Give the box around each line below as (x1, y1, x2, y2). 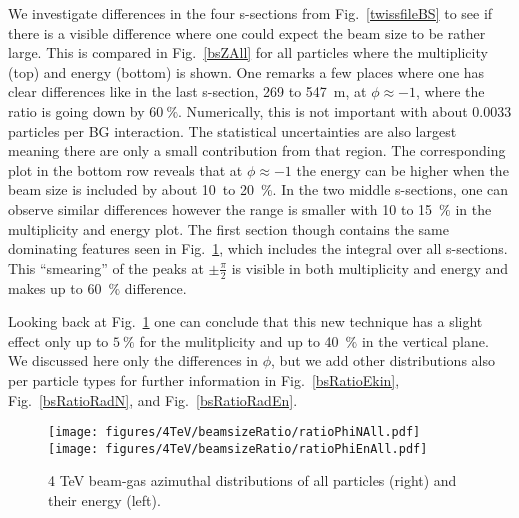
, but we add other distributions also (271, 350, 495, 371)
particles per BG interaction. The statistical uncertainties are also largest (8, 120, 457, 141)
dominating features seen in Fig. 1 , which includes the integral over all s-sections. (8, 238, 508, 259)
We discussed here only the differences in (8, 350, 259, 371)
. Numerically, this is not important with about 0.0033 (178, 100, 512, 121)
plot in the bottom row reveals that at (8, 159, 243, 180)
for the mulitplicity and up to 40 (139, 330, 339, 351)
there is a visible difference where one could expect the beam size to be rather (8, 22, 486, 43)
